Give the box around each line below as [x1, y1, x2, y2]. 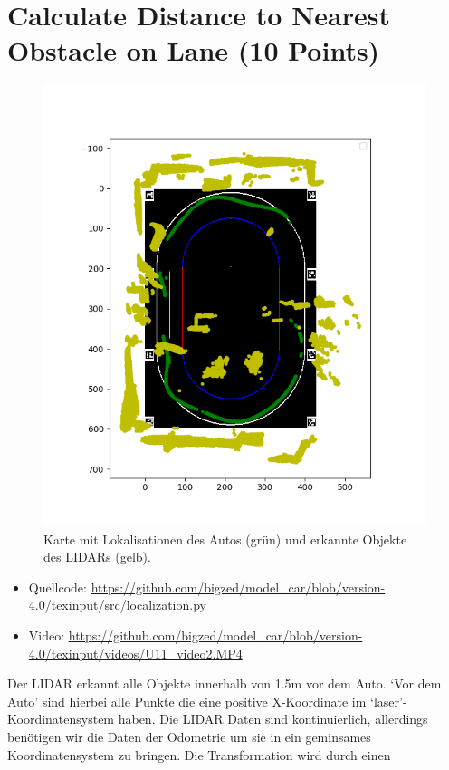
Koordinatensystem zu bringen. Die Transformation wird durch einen [7, 745, 391, 764]
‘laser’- [370, 691, 407, 710]
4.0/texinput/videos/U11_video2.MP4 [28, 643, 243, 662]
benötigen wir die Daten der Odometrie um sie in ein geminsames [7, 727, 371, 746]
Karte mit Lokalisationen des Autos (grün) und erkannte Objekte [43, 529, 407, 548]
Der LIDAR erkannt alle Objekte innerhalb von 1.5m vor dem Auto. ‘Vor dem [7, 674, 442, 693]
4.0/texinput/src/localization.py [28, 595, 206, 614]
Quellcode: [28, 577, 87, 596]
